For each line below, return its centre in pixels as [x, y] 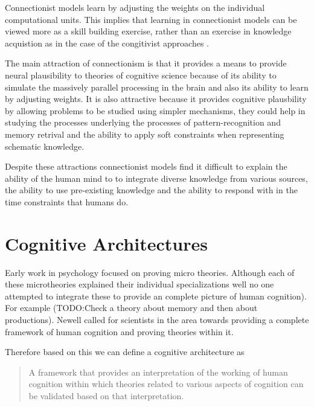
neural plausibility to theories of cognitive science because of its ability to [141, 75]
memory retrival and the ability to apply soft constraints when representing [145, 134]
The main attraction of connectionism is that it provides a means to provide [146, 63]
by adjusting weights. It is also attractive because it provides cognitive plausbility [156, 99]
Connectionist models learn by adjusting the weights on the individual [135, 7]
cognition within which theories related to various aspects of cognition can [166, 384]
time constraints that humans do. [67, 201]
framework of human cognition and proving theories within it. [119, 331]
